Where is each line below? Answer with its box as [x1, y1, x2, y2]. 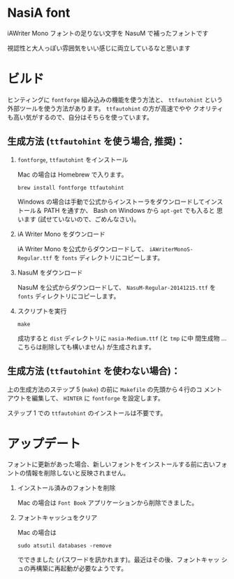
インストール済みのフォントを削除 [17, 484, 116, 492]
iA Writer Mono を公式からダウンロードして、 [17, 244, 148, 253]
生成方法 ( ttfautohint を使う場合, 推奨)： [7, 135, 186, 148]
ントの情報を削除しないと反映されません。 [7, 469, 130, 477]
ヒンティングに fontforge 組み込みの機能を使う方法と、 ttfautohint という [7, 95, 224, 104]
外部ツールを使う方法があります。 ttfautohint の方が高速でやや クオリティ [7, 104, 224, 113]
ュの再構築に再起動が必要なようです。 [17, 564, 128, 573]
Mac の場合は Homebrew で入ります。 [17, 170, 128, 179]
